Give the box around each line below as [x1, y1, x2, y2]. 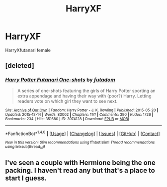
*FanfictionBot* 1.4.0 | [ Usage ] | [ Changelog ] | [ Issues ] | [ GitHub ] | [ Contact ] [5, 130, 160, 137]
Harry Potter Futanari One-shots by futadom [5, 76, 115, 83]
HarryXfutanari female [5, 47, 51, 53]
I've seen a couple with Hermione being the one [5, 159, 156, 167]
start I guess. [5, 174, 47, 182]
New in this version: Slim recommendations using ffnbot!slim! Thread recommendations [5, 140, 155, 145]
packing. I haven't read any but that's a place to [5, 166, 155, 175]
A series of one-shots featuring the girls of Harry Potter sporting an [17, 88, 156, 93]
